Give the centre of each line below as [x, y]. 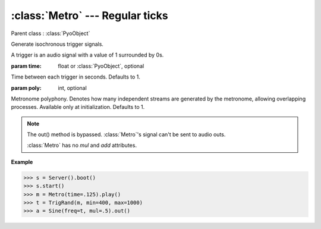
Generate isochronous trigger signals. [57, 44]
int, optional [73, 88]
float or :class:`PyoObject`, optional [101, 66]
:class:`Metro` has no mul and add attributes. [82, 145]
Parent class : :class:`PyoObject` [51, 33]
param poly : [26, 88]
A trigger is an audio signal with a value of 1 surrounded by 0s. [87, 55]
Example [22, 162]
